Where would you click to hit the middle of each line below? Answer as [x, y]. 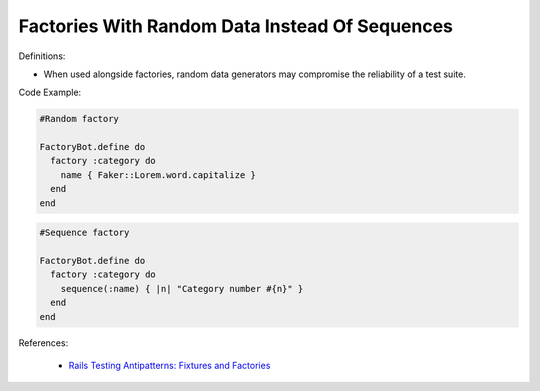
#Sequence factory [84, 233]
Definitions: [42, 56]
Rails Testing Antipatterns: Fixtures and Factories [169, 365]
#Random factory [79, 119]
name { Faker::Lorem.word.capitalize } [158, 174]
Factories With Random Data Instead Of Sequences [236, 26]
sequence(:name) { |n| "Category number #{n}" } [182, 288]
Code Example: [50, 92]
